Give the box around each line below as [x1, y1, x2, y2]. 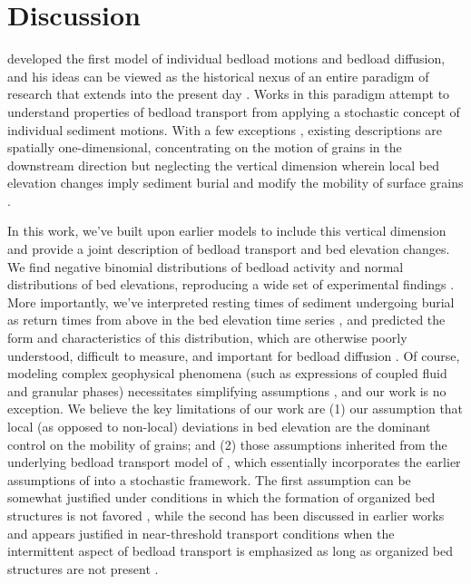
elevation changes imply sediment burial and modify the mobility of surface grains [7, 173, 464, 192]
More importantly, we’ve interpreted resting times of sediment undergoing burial [7, 292, 455, 311]
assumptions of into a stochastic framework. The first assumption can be [7, 470, 411, 489]
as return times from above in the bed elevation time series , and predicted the [7, 310, 446, 329]
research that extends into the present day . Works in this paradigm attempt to [7, 84, 450, 103]
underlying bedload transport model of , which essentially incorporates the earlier [7, 453, 461, 472]
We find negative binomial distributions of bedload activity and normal [7, 257, 404, 276]
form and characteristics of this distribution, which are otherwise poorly [7, 328, 407, 347]
